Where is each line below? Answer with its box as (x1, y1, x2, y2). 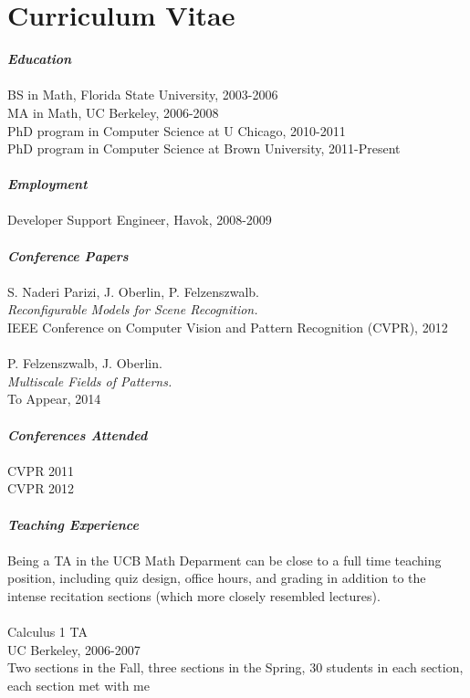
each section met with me (7, 675, 150, 694)
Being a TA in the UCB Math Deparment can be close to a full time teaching (7, 550, 442, 569)
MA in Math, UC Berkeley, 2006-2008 (7, 102, 219, 122)
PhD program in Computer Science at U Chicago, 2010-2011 (7, 121, 346, 140)
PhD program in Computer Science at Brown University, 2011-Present (7, 139, 401, 158)
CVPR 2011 (7, 460, 75, 480)
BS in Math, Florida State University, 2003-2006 (7, 85, 278, 104)
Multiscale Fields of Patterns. (7, 371, 172, 390)
